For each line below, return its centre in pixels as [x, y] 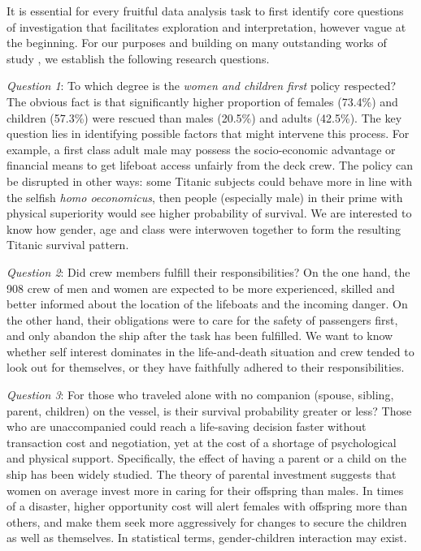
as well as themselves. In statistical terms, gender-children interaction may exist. [207, 538]
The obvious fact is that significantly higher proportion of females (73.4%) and [202, 101]
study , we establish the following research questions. [138, 58]
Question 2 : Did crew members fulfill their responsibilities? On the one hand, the [208, 271]
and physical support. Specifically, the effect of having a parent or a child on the [206, 458]
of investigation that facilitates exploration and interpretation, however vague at [206, 26]
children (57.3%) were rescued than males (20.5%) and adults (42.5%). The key [204, 117]
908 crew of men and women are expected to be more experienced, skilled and [201, 288]
